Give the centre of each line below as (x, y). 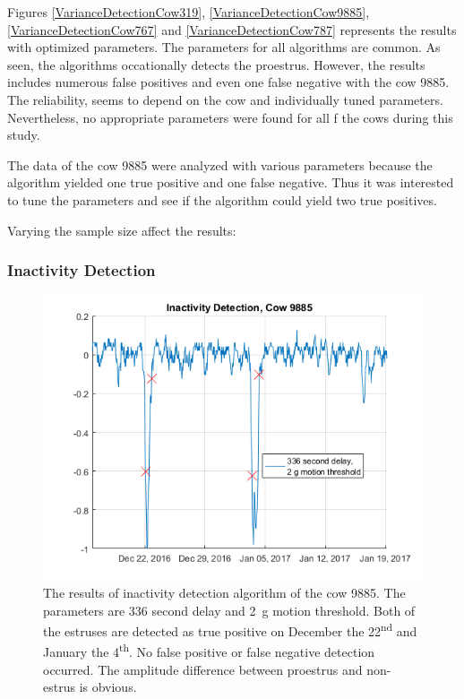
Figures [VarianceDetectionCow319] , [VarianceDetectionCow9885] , (189, 12)
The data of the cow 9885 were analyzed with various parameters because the (220, 164)
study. (24, 135)
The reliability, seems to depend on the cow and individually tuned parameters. (225, 99)
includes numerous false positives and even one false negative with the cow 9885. (228, 82)
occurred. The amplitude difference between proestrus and (203, 669)
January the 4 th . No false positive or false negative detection (209, 651)
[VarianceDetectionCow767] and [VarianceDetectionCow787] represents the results (232, 29)
